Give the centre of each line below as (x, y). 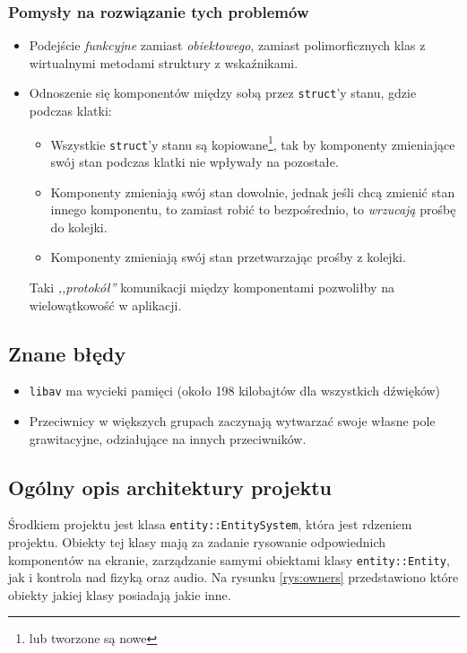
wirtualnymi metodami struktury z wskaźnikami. (164, 62)
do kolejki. (79, 226)
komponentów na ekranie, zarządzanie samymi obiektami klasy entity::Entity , (229, 559)
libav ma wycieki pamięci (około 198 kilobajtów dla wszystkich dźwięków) (235, 391)
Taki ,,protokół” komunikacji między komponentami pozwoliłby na (212, 287)
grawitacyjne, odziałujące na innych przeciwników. (168, 438)
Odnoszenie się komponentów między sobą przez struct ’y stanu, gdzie (223, 93)
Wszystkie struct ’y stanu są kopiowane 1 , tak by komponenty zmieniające (253, 143)
